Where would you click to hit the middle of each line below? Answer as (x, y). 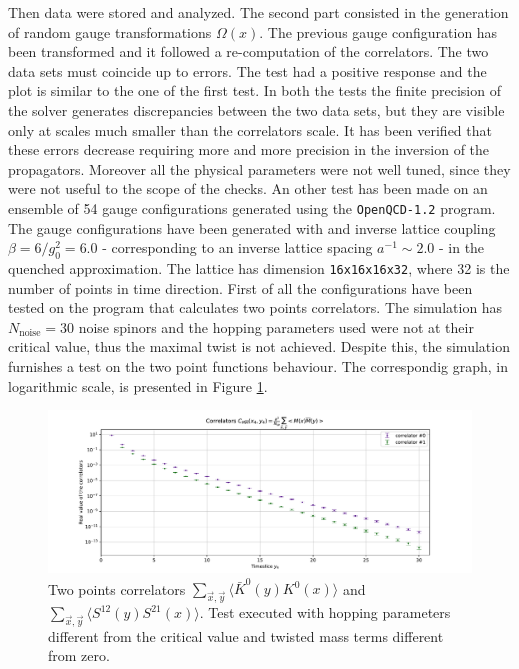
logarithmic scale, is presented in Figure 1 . (138, 385)
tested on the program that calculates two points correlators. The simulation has (255, 307)
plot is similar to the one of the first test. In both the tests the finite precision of (254, 90)
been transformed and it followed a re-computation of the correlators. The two (248, 51)
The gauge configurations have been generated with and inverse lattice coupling (252, 227)
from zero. (79, 655)
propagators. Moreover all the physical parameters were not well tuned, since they (259, 168)
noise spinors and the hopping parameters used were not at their (276, 326)
